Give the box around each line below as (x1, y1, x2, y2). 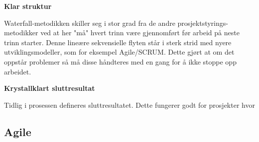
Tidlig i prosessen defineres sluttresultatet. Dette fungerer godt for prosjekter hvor (4, 99, 255, 110)
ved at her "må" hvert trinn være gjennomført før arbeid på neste (40, 27, 240, 38)
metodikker (4, 27, 38, 38)
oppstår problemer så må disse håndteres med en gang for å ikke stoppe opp (4, 56, 237, 67)
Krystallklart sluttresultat (4, 83, 95, 93)
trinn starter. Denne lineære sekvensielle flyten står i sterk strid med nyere (4, 37, 232, 47)
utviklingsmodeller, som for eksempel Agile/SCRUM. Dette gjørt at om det (4, 47, 235, 57)
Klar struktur (4, 1, 52, 11)
